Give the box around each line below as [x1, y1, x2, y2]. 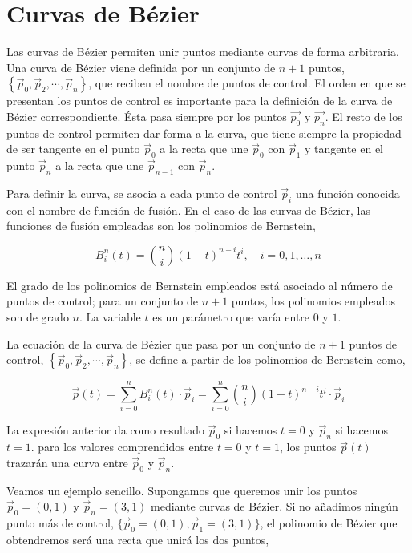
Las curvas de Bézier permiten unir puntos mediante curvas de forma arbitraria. [6, 43, 399, 60]
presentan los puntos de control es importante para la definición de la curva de [6, 92, 393, 109]
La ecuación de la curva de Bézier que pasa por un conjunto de [6, 335, 316, 352]
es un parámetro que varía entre [152, 309, 310, 325]
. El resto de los [325, 107, 402, 124]
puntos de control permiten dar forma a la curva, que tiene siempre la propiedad [6, 124, 402, 141]
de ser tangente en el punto [6, 140, 140, 157]
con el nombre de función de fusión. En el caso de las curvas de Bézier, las [6, 201, 370, 218]
